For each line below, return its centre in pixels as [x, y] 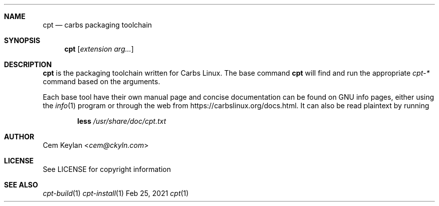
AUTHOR [19, 137]
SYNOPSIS [22, 40]
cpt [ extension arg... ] [99, 49]
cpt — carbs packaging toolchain [97, 25]
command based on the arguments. [101, 81]
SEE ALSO [21, 185]
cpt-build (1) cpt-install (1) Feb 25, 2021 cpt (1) [116, 193]
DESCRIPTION [28, 64]
